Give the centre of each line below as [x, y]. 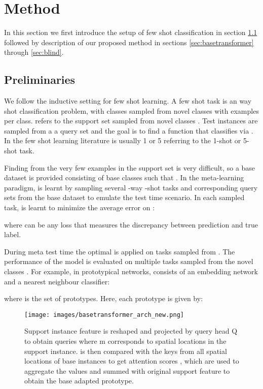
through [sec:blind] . [34, 52]
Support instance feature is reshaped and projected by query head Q [131, 331]
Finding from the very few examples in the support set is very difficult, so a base [130, 167]
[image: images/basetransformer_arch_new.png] [104, 315]
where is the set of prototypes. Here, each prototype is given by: [104, 298]
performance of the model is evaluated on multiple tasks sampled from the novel [129, 261]
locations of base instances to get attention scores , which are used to [132, 361]
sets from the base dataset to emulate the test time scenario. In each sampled [124, 197]
